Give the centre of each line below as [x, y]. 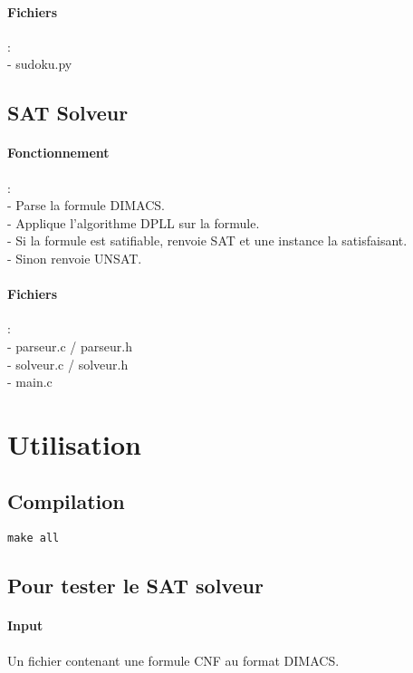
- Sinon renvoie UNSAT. [75, 258]
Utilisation [74, 443]
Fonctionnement [58, 153]
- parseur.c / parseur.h [70, 346]
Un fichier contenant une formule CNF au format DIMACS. [173, 660]
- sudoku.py [40, 64]
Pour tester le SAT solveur [135, 586]
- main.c [30, 382]
